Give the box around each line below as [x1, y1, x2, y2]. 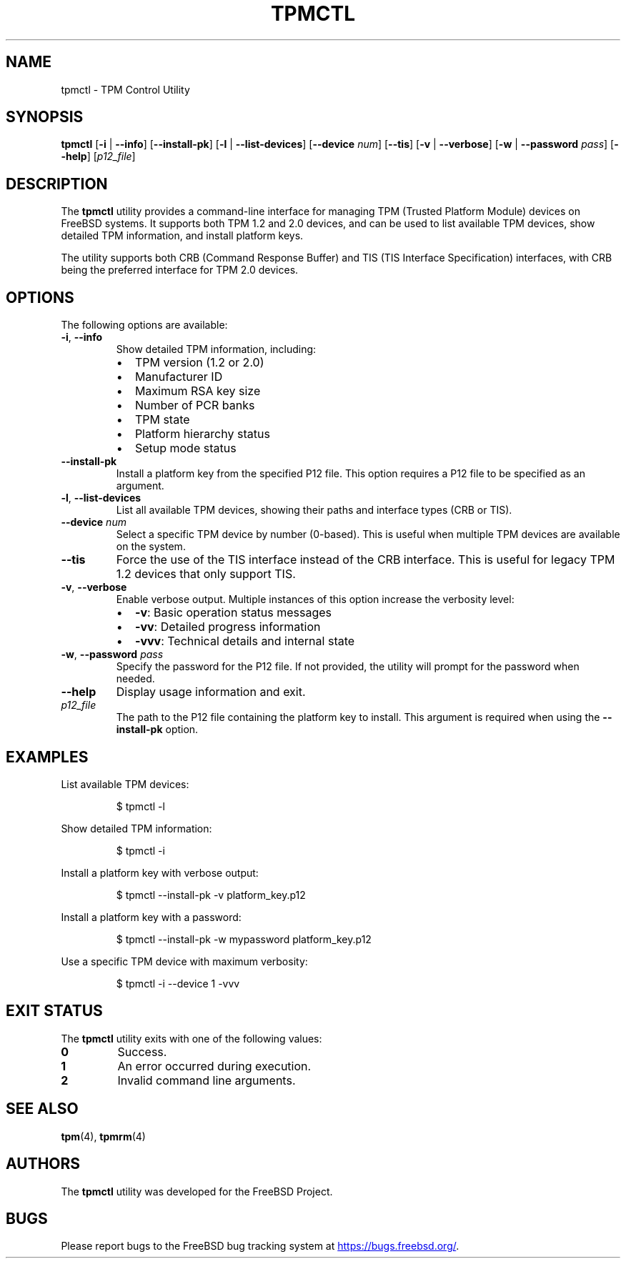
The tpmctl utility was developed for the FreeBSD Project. [61, 1185, 333, 1198]
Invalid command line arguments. [117, 1073, 296, 1088]
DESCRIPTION [6, 174, 108, 193]
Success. [117, 1044, 167, 1059]
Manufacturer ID [134, 369, 223, 384]
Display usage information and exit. [116, 685, 306, 700]
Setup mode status [134, 441, 237, 456]
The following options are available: [61, 319, 228, 332]
